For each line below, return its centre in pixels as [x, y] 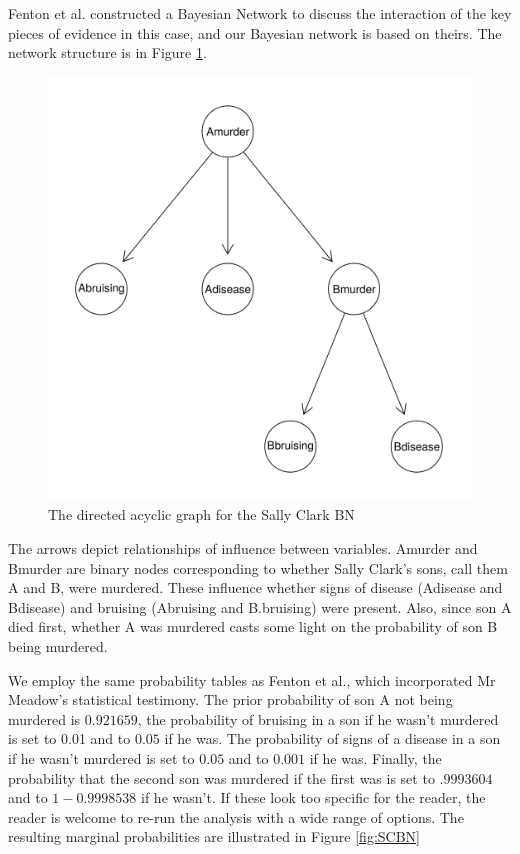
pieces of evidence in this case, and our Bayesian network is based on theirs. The [255, 32]
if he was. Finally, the [375, 757]
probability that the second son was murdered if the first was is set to [221, 777]
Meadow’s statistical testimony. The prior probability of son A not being [230, 699]
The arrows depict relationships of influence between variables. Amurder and [243, 547]
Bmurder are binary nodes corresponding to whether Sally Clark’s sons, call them [258, 567]
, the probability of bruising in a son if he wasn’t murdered [318, 718]
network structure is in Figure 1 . [107, 52]
